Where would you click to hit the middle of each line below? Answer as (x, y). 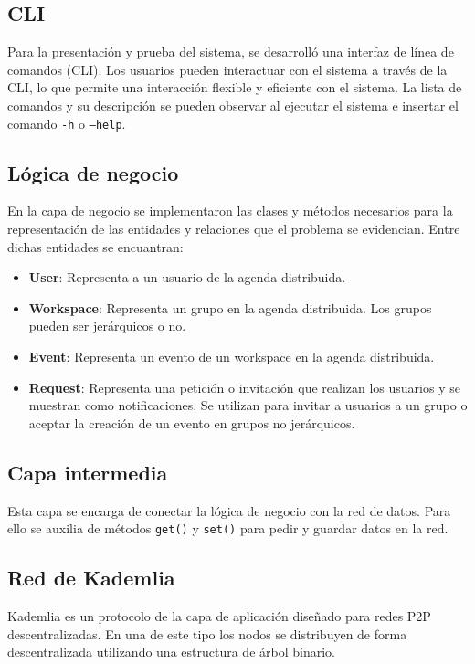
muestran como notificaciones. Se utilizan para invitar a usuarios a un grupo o (248, 405)
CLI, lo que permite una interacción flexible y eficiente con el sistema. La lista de (235, 87)
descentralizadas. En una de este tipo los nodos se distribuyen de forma (207, 633)
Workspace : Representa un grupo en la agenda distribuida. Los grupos (230, 307)
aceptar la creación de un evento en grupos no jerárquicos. (192, 422)
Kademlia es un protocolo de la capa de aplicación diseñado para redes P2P (219, 616)
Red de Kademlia (91, 578)
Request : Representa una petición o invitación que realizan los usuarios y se (244, 387)
